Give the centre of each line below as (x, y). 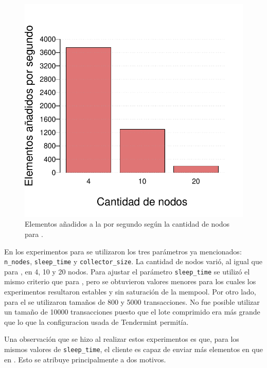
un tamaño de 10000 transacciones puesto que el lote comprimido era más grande (132, 312)
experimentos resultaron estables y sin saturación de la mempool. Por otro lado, (130, 292)
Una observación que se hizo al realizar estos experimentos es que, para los (122, 339)
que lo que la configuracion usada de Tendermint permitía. (96, 321)
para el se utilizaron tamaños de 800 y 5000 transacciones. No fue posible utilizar (132, 301)
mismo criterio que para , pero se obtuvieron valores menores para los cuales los (130, 281)
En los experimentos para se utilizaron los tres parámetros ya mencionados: (123, 251)
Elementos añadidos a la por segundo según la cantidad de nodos (127, 224)
